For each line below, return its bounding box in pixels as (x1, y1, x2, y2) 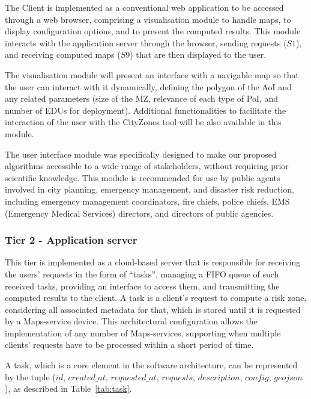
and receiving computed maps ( (5, 48, 121, 61)
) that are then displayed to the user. (130, 48, 267, 61)
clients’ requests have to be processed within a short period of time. (5, 338, 254, 351)
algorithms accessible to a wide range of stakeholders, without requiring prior (5, 159, 289, 172)
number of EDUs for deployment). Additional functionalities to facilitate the (5, 104, 286, 116)
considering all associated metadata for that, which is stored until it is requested (5, 303, 301, 315)
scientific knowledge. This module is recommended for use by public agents (5, 171, 280, 184)
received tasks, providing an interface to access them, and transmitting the (5, 279, 280, 292)
